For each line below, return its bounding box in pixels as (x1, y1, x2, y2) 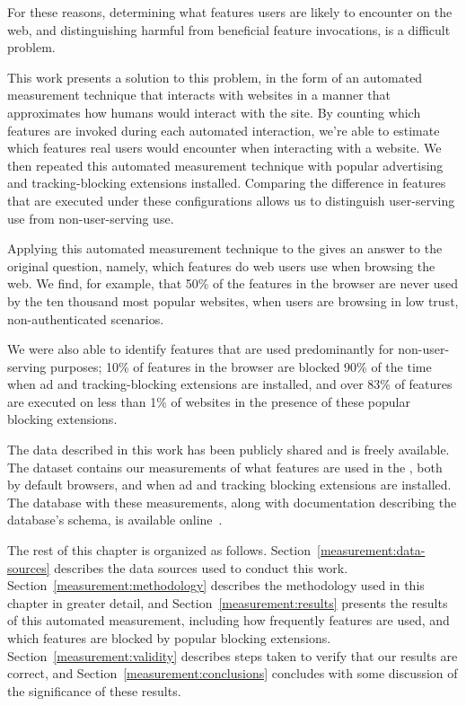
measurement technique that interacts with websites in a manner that (7, 85, 391, 104)
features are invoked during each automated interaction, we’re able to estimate (7, 120, 440, 139)
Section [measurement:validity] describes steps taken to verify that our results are (7, 646, 458, 665)
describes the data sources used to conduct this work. (54, 558, 348, 577)
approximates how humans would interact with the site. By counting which (7, 102, 421, 121)
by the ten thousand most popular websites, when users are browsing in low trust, (7, 291, 459, 310)
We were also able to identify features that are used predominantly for (7, 340, 394, 358)
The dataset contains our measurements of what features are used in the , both (7, 457, 443, 476)
